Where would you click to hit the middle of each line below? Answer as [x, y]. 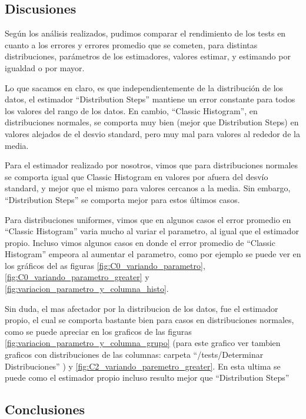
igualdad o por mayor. [45, 67]
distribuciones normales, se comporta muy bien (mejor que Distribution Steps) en [152, 122]
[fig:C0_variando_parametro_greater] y [77, 277]
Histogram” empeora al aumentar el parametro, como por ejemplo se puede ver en [153, 254]
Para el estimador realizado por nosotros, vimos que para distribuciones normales [152, 165]
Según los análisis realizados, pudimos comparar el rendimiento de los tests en [145, 33]
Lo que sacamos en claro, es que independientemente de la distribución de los [144, 87]
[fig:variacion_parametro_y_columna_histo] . [87, 289]
